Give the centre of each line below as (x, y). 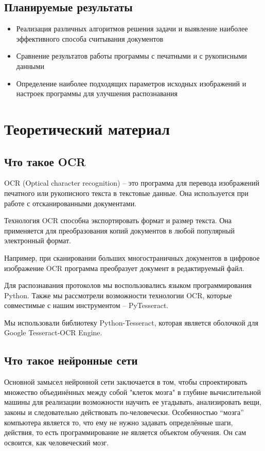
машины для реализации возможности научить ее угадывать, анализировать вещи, (133, 402)
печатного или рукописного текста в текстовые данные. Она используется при (126, 193)
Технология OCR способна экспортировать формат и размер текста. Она (118, 220)
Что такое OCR (45, 161)
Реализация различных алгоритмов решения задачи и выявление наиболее (132, 29)
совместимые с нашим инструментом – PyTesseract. (86, 305)
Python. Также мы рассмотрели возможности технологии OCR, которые (118, 295)
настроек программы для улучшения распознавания (97, 93)
